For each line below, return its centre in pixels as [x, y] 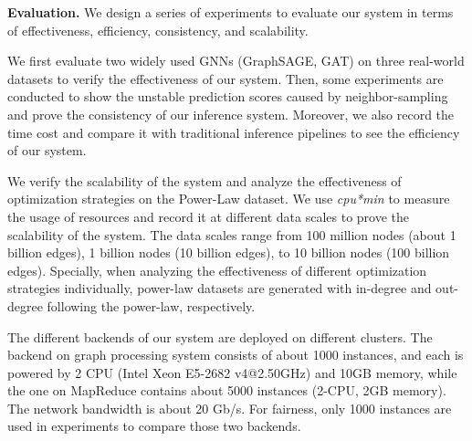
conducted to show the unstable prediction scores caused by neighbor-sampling [228, 96]
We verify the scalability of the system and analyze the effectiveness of [205, 180]
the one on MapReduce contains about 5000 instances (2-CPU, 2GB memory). [227, 390]
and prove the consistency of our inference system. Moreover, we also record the [231, 114]
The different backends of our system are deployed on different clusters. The [220, 336]
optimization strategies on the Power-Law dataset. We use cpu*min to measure [229, 199]
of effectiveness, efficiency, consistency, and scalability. [158, 30]
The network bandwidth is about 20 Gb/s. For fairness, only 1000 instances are [230, 408]
